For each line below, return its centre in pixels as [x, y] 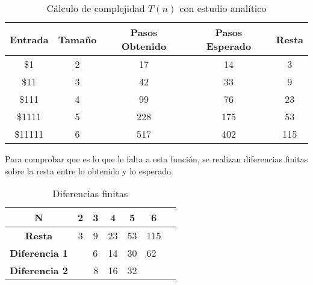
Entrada [29, 39]
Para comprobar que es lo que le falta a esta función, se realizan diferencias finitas [156, 159]
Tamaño [77, 39]
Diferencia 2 [39, 271]
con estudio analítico [223, 8]
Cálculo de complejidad [96, 8]
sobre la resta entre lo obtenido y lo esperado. [89, 170]
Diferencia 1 [39, 253]
